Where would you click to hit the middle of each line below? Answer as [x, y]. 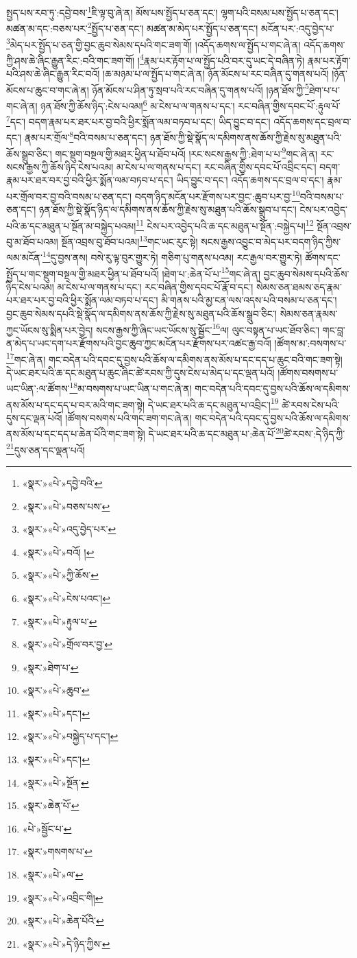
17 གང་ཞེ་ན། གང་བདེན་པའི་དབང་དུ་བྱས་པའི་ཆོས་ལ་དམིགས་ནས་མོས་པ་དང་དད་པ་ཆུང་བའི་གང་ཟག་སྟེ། [174, 358]
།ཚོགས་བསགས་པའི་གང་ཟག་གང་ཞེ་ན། [128, 417]
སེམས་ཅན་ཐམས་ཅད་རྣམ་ [299, 286]
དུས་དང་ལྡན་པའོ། [34, 417]
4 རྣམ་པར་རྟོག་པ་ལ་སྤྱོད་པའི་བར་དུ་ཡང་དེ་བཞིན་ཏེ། [222, 59]
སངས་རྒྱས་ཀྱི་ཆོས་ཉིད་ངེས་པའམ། [60, 166]
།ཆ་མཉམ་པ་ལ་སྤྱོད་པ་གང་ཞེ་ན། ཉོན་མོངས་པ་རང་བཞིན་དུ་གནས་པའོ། [216, 73]
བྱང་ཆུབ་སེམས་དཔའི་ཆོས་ [306, 273]
